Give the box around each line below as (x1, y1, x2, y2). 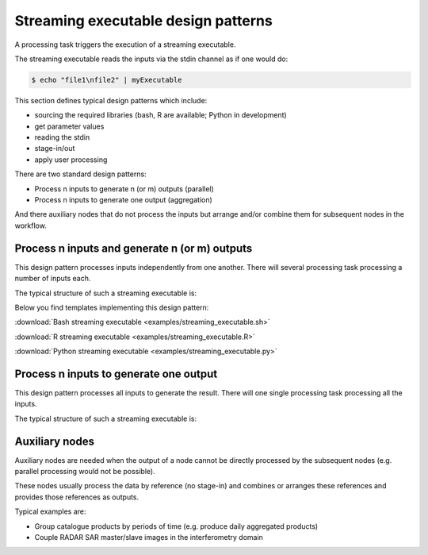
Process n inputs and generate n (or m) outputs (14, 241, 253, 255)
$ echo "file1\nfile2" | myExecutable (31, 75, 182, 84)
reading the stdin (34, 133, 90, 142)
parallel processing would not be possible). (14, 467, 155, 476)
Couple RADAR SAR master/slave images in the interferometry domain (34, 533, 263, 542)
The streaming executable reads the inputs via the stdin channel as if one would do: (14, 54, 289, 64)
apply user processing (34, 155, 108, 164)
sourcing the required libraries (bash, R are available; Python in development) (34, 110, 287, 120)
